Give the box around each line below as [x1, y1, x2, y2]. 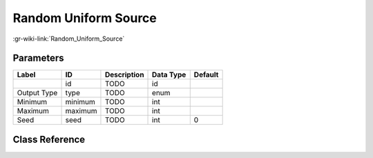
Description [104, 70, 144, 79]
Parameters [12, 52, 64, 64]
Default [193, 70, 219, 79]
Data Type [152, 70, 186, 79]
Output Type [17, 88, 58, 98]
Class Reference [12, 133, 86, 145]
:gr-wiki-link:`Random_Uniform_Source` [12, 34, 125, 43]
